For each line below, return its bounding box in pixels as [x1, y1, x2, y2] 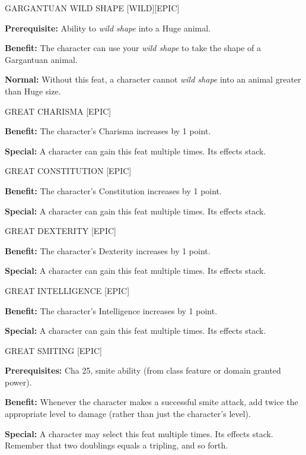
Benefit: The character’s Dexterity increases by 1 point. [5, 244, 211, 257]
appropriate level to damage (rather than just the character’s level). [5, 407, 251, 420]
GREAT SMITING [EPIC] [5, 344, 102, 356]
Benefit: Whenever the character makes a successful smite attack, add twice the [5, 396, 298, 408]
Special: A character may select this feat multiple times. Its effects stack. [5, 427, 273, 440]
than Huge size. [5, 84, 61, 97]
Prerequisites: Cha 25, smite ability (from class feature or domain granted [5, 364, 281, 377]
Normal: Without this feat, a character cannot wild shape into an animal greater [5, 73, 301, 86]
